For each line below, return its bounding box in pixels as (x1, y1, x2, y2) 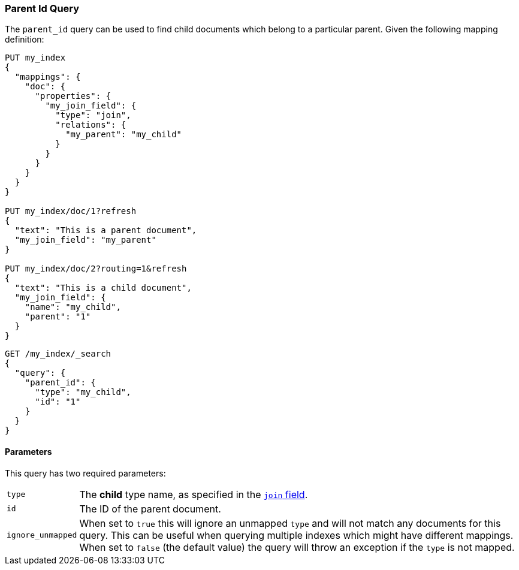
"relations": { (55, 120, 126, 130)
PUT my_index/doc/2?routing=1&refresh (5, 264, 187, 274)
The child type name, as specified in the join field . (79, 488, 308, 500)
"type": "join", (55, 110, 131, 120)
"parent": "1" (25, 312, 91, 322)
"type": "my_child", (35, 387, 131, 397)
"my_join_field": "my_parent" (14, 235, 156, 245)
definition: (5, 34, 44, 45)
